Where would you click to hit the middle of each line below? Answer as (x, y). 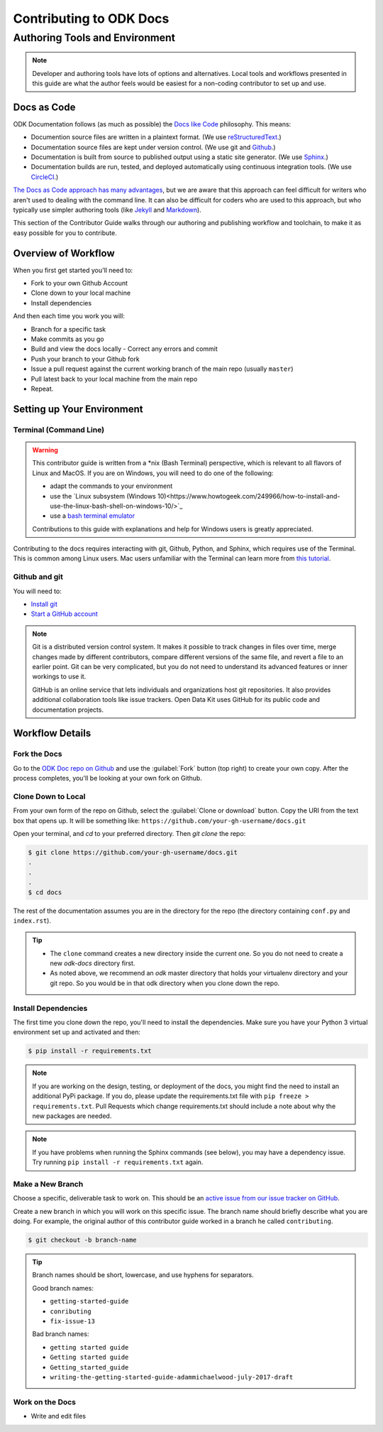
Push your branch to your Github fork (85, 359)
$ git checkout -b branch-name (83, 1240)
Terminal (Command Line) (59, 430)
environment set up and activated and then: (77, 1032)
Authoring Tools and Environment (94, 38)
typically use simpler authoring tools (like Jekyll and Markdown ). (107, 210)
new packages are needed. (72, 1116)
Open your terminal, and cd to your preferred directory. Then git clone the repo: (129, 834)
